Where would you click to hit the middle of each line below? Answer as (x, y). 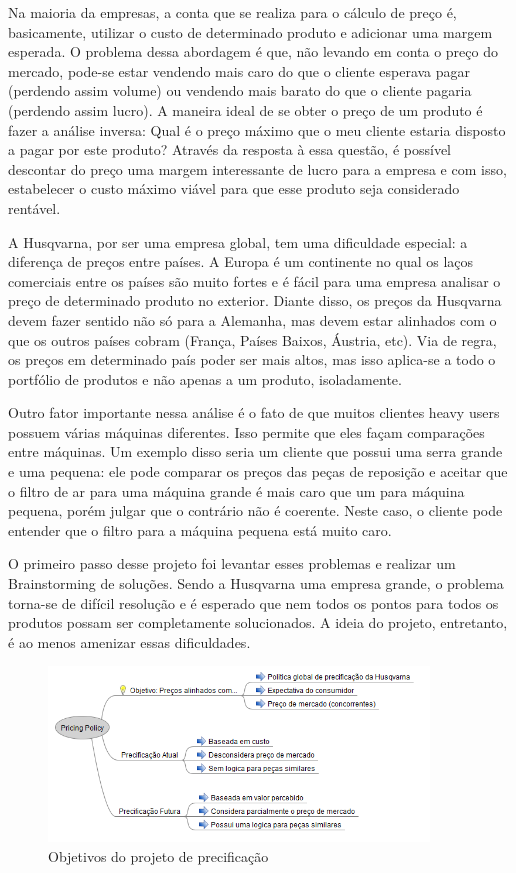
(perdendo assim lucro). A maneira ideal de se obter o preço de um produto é (245, 109)
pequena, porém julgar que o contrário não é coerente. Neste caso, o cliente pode (255, 510)
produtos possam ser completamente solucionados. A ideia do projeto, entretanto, (258, 622)
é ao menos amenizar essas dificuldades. (129, 641)
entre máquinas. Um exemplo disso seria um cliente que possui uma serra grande (255, 451)
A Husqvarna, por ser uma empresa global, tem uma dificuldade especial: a (238, 241)
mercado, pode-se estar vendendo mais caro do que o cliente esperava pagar (239, 70)
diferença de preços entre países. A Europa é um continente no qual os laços (241, 261)
